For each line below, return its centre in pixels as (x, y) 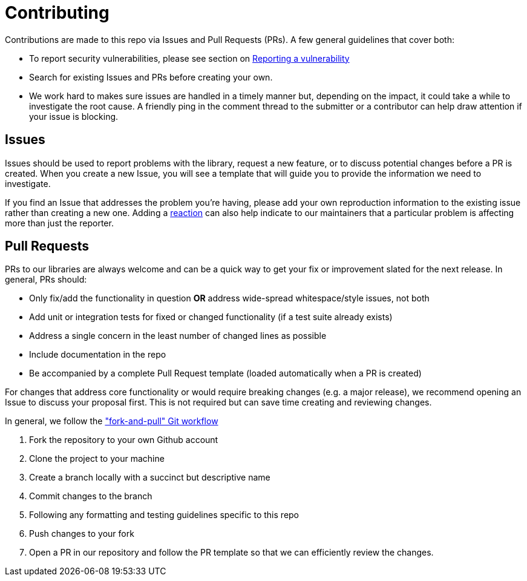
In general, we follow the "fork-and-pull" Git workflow (112, 421)
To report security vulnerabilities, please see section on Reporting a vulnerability (189, 58)
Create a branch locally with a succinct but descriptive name (150, 478)
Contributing (57, 13)
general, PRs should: (46, 280)
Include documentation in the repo (98, 355)
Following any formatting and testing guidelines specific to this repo (164, 515)
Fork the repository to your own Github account (124, 440)
